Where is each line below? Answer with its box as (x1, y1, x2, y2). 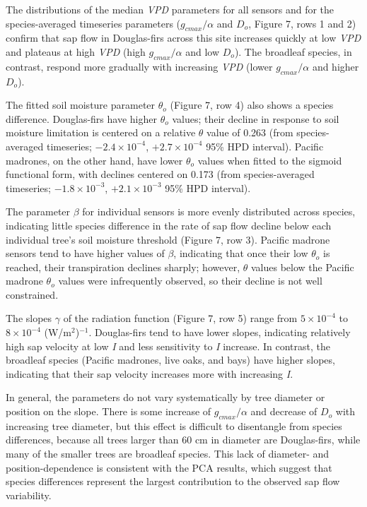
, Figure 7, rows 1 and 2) (248, 16, 356, 30)
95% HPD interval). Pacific (206, 138, 324, 153)
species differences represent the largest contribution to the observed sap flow (6, 474, 340, 489)
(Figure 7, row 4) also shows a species (170, 97, 334, 112)
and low (185, 44, 220, 59)
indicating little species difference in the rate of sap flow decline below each (6, 217, 332, 232)
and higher (312, 59, 359, 73)
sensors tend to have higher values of (6, 246, 165, 261)
